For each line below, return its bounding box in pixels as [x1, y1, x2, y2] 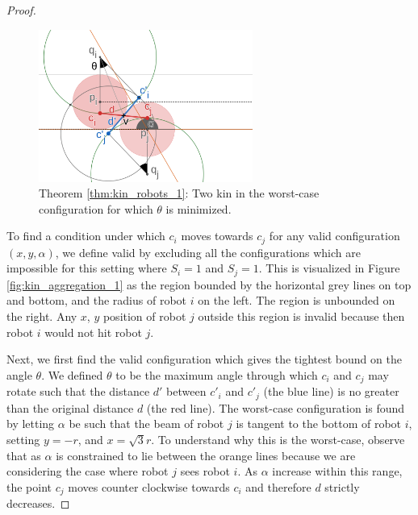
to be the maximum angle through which [115, 366, 318, 383]
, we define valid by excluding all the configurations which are [55, 243, 361, 260]
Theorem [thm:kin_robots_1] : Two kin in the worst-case [39, 185, 320, 201]
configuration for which [39, 200, 153, 217]
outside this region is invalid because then [198, 308, 405, 325]
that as [6, 446, 41, 463]
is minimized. [165, 200, 232, 217]
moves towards [181, 227, 253, 244]
